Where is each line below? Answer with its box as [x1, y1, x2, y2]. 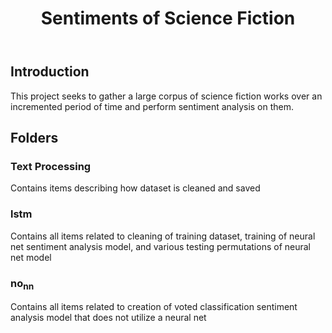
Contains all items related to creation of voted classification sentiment [10, 301, 298, 313]
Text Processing [10, 159, 92, 173]
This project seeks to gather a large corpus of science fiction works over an [10, 90, 323, 102]
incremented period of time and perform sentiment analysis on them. [10, 100, 295, 112]
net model [10, 251, 52, 263]
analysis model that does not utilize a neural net [10, 312, 207, 324]
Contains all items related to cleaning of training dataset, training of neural [10, 230, 316, 242]
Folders [10, 130, 59, 146]
